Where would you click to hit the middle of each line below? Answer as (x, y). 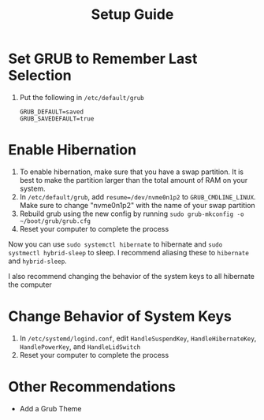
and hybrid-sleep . (37, 261)
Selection (40, 76)
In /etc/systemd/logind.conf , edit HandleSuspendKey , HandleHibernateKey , (138, 338)
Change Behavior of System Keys (120, 316)
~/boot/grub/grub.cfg (55, 221)
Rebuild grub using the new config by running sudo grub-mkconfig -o (132, 214)
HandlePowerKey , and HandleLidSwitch (80, 346)
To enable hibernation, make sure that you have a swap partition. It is (132, 172)
